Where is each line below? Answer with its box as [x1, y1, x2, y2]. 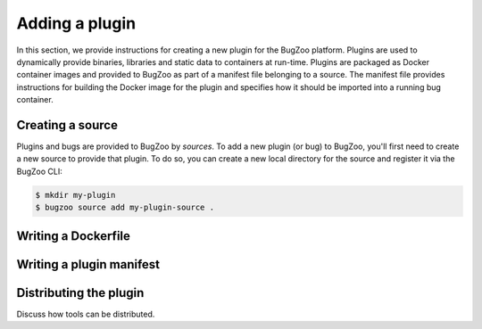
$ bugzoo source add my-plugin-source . [35, 202, 214, 213]
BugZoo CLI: [16, 166, 62, 177]
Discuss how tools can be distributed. [16, 308, 155, 319]
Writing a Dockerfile [16, 228, 131, 243]
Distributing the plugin [16, 285, 145, 300]
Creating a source [16, 117, 118, 133]
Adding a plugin [16, 13, 137, 33]
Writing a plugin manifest [16, 257, 161, 272]
